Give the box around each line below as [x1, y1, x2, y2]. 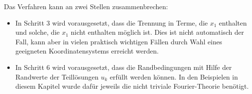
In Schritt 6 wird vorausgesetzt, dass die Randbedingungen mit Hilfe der [15, 62, 232, 72]
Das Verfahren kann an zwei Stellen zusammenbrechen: [4, 1, 168, 11]
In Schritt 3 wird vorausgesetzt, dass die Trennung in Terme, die [15, 17, 208, 27]
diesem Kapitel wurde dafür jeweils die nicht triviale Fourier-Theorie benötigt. [15, 81, 249, 91]
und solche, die [15, 27, 60, 37]
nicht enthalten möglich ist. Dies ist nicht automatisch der [71, 27, 244, 37]
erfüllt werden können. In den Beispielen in [109, 71, 238, 81]
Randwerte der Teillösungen [15, 71, 99, 81]
